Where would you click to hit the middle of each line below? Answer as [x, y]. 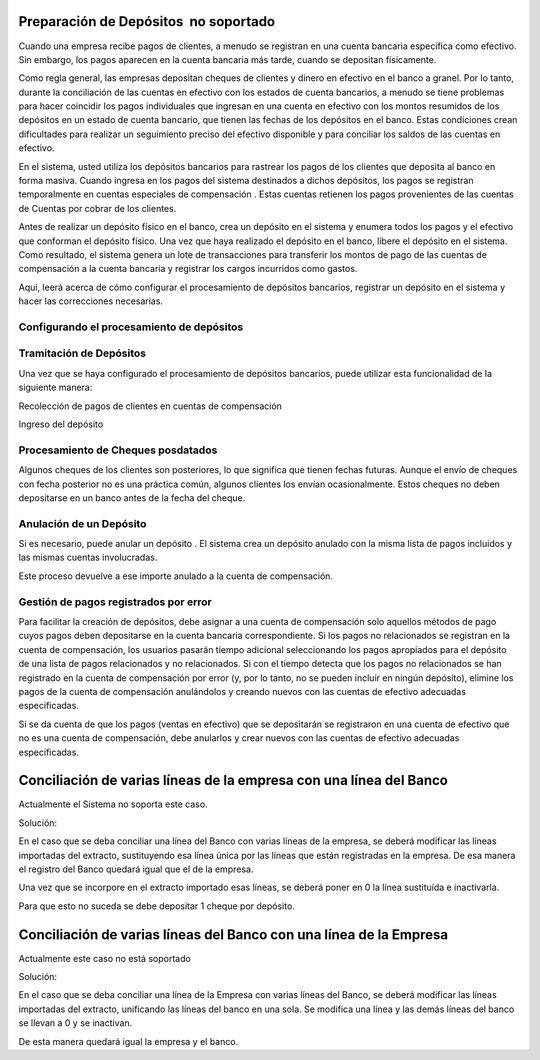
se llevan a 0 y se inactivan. [75, 1023]
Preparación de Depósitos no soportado [147, 21]
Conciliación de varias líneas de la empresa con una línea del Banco [233, 780]
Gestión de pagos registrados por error [115, 602]
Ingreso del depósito [61, 424]
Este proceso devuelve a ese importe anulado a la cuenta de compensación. [176, 576]
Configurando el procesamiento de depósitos [131, 327]
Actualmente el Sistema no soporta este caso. [113, 804]
